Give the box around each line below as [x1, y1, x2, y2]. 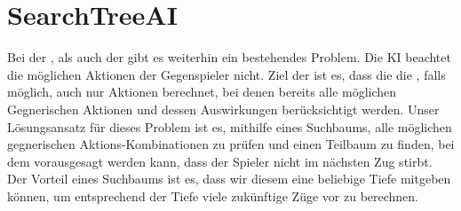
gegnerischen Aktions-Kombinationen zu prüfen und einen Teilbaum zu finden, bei [7, 135, 455, 153]
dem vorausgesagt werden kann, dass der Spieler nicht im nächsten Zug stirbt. [7, 152, 433, 170]
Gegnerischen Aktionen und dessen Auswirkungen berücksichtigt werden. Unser [7, 99, 440, 118]
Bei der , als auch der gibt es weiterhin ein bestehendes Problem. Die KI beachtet [7, 48, 451, 66]
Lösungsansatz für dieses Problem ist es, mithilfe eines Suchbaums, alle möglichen [7, 117, 452, 136]
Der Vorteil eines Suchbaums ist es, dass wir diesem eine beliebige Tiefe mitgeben [7, 169, 451, 188]
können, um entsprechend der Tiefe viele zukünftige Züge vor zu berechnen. [7, 186, 419, 205]
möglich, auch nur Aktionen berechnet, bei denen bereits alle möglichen [7, 82, 397, 101]
